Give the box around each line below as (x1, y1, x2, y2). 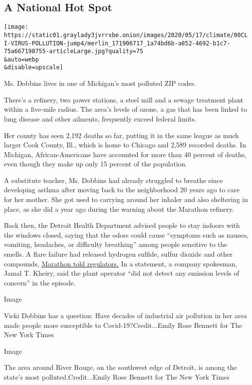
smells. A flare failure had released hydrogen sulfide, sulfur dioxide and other (4, 249, 233, 259)
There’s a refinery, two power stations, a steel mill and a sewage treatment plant (4, 94, 244, 104)
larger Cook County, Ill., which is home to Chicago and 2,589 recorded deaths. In (4, 140, 246, 150)
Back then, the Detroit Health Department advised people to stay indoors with (4, 220, 240, 230)
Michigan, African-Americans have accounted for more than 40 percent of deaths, (4, 149, 247, 159)
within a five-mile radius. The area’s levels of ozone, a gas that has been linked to (4, 104, 247, 114)
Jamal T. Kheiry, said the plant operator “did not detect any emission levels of (4, 268, 239, 278)
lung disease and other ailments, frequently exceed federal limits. (4, 113, 197, 123)
